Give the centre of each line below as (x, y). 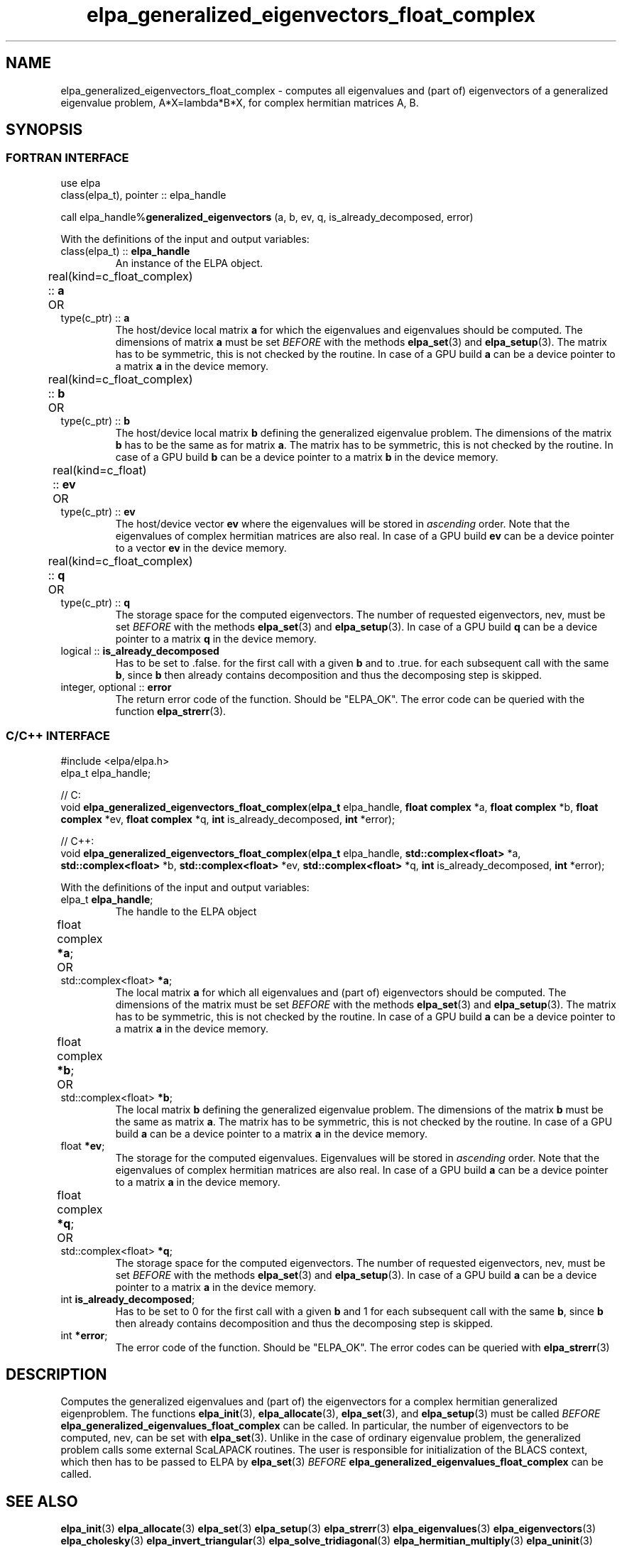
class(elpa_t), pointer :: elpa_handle (143, 195)
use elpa (81, 182)
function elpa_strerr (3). (171, 711)
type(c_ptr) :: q (95, 602)
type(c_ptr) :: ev (98, 511)
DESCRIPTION (56, 1374)
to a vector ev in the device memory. (201, 547)
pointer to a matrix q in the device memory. (216, 638)
